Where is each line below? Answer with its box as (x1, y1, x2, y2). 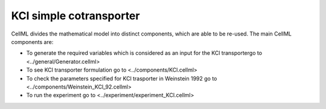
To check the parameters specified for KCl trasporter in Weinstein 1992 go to (26, 75, 217, 82)
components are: (11, 38, 54, 45)
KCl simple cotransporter (11, 9, 140, 22)
